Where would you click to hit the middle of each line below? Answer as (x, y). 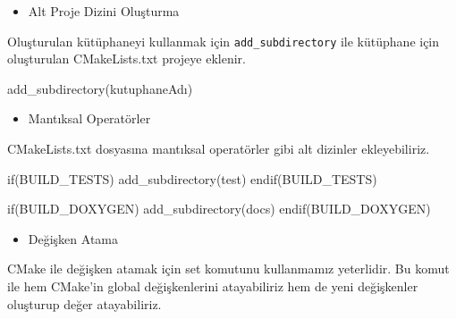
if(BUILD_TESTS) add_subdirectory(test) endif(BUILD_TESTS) (192, 178)
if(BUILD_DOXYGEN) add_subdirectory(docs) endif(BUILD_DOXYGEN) (219, 209)
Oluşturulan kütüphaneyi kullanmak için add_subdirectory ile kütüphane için (224, 41)
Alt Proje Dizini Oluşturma (104, 11)
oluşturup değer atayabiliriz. (84, 303)
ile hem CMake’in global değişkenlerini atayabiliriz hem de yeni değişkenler (213, 286)
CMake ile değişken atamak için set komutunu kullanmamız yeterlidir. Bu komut (228, 269)
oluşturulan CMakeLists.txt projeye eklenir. (127, 59)
